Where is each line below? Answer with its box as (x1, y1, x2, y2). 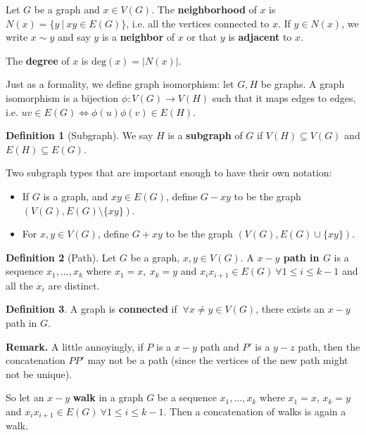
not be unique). (6, 366, 72, 381)
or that (187, 30, 217, 44)
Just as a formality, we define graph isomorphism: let (6, 77, 234, 91)
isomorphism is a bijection (6, 90, 119, 105)
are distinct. (48, 278, 100, 292)
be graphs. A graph (260, 77, 345, 91)
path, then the (298, 339, 360, 353)
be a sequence (157, 390, 217, 405)
